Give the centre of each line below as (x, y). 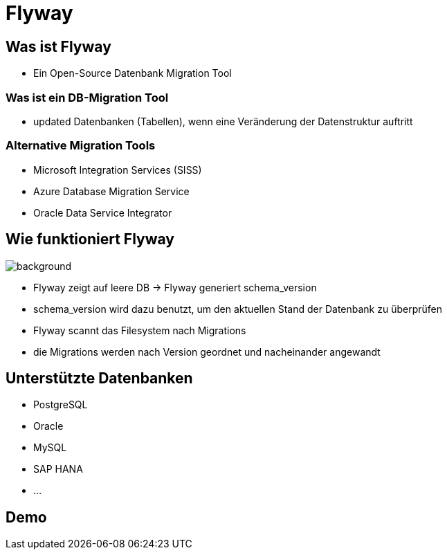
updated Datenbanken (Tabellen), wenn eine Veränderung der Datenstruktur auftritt (223, 121)
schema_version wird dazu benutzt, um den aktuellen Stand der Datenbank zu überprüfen (238, 309)
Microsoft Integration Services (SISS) (118, 170)
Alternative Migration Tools (81, 146)
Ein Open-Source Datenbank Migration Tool (133, 73)
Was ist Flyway (58, 46)
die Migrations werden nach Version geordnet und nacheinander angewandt (207, 352)
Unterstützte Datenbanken (99, 378)
